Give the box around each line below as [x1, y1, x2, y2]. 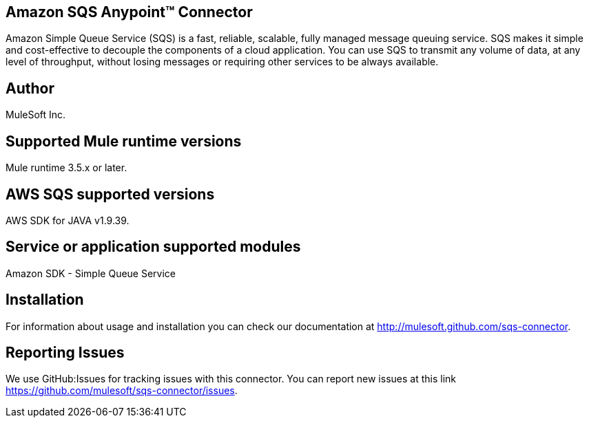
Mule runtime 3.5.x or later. [6, 162, 127, 174]
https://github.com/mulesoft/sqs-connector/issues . [6, 384, 238, 397]
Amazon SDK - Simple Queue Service [6, 267, 176, 279]
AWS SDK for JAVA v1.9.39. [6, 214, 130, 226]
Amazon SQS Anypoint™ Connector [6, 3, 253, 21]
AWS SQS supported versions [6, 185, 215, 203]
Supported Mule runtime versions [6, 132, 242, 150]
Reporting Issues [6, 344, 125, 362]
